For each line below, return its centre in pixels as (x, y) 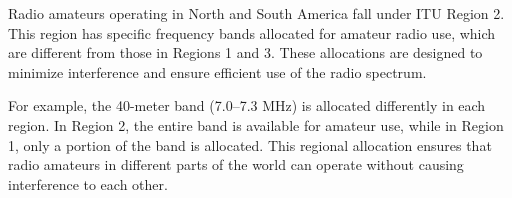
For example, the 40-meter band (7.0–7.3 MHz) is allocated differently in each (247, 105)
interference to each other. (88, 183)
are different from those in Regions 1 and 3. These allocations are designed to (245, 52)
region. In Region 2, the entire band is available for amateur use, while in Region (256, 124)
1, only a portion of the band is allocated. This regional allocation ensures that (250, 144)
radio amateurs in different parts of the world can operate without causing (236, 164)
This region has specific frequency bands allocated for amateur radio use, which (252, 32)
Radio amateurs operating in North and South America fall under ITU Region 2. (256, 13)
